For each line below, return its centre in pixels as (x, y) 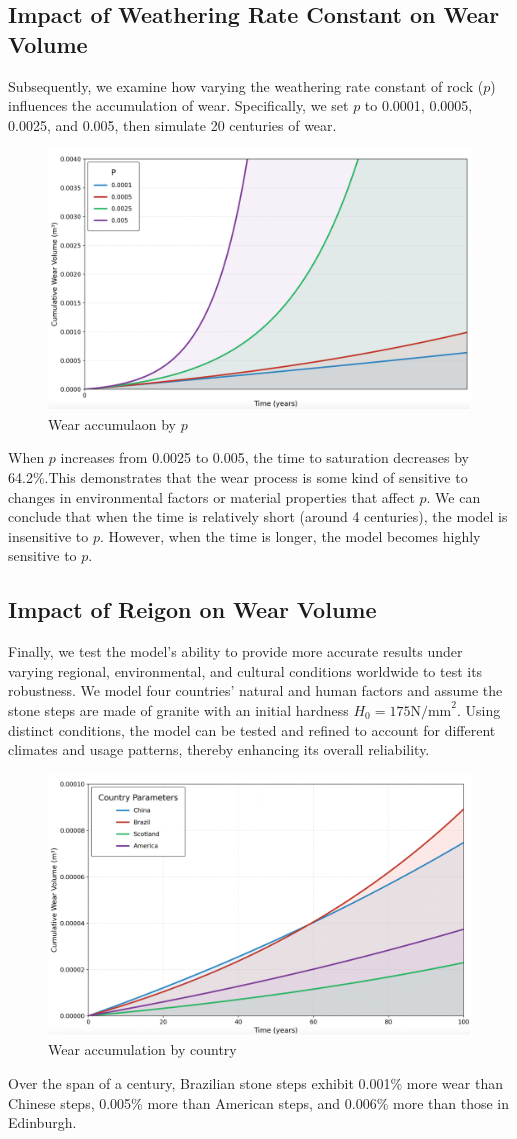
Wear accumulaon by (112, 423)
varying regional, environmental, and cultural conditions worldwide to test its (245, 670)
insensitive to (48, 535)
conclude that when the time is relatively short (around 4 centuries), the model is (258, 516)
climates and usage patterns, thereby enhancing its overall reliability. (219, 749)
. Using (478, 709)
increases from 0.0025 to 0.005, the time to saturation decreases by (264, 457)
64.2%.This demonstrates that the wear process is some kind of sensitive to (238, 477)
